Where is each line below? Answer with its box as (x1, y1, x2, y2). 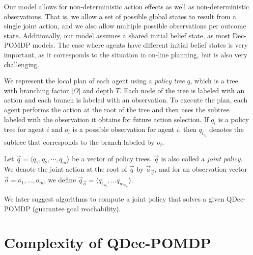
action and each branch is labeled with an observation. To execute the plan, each (4, 95, 248, 105)
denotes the (209, 124, 244, 134)
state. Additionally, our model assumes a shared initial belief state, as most (4, 30, 230, 40)
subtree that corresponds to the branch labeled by (4, 137, 155, 147)
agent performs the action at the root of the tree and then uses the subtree (4, 104, 229, 114)
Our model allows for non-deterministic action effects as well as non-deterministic (4, 1, 249, 11)
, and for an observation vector (154, 163, 248, 174)
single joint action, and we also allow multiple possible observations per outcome (4, 21, 246, 31)
